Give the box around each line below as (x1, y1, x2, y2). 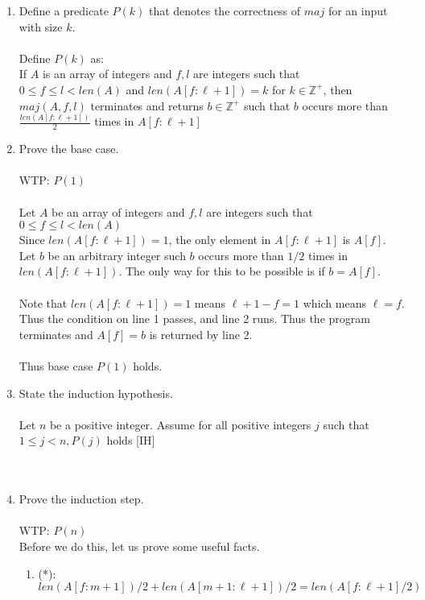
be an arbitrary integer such (47, 246, 186, 263)
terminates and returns (90, 97, 204, 114)
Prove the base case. (19, 140, 119, 157)
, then (323, 81, 353, 97)
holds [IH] (106, 432, 155, 449)
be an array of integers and (52, 203, 185, 220)
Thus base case (19, 358, 93, 374)
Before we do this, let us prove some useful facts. (19, 537, 260, 554)
